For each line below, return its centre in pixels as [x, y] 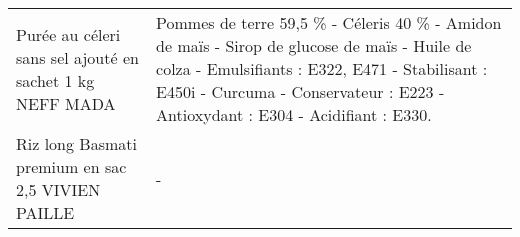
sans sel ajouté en [77, 57]
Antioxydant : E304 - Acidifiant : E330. [294, 114]
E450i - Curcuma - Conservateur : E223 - [300, 91]
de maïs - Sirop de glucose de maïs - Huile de [314, 45]
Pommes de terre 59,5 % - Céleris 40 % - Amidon [329, 22]
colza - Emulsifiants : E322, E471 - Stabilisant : [322, 68]
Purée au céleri [68, 34]
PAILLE [45, 212]
